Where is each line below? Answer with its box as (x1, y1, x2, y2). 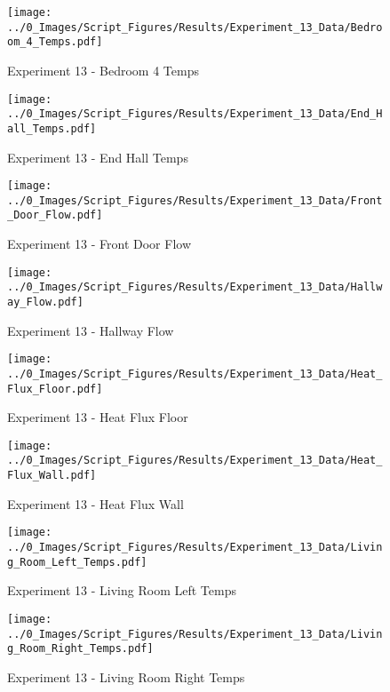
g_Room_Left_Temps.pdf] (7, 555, 147, 569)
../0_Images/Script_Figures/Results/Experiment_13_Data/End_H (7, 107, 383, 121)
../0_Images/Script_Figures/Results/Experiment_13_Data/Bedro (7, 20, 383, 34)
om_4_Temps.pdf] (7, 36, 103, 49)
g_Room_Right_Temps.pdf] (7, 642, 154, 656)
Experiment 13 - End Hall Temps (7, 147, 188, 166)
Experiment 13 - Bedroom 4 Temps (7, 60, 199, 79)
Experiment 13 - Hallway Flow (7, 321, 174, 339)
